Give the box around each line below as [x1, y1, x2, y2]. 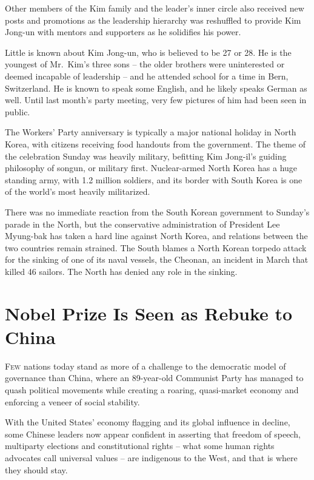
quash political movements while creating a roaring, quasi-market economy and [5, 383, 299, 396]
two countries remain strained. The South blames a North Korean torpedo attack [5, 241, 307, 254]
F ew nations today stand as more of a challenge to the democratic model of [5, 359, 286, 372]
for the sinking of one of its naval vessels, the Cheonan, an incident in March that [5, 253, 309, 266]
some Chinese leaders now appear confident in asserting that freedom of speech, [5, 427, 301, 440]
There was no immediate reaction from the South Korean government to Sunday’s [5, 205, 310, 218]
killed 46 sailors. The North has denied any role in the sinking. [5, 265, 238, 277]
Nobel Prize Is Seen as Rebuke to [5, 300, 293, 325]
